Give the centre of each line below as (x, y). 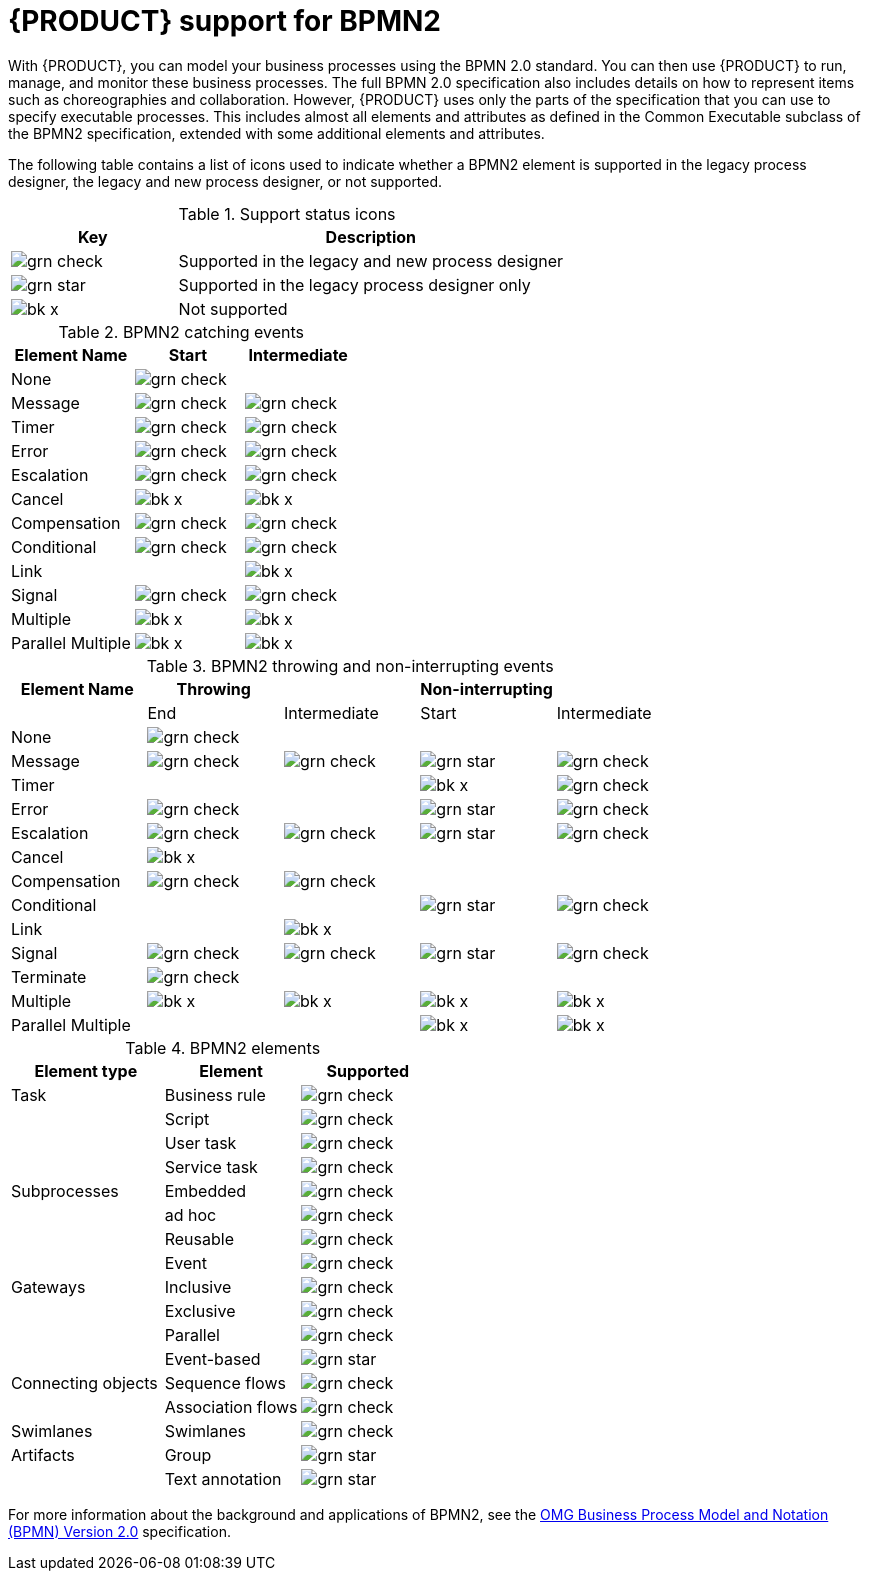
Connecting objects (84, 1382)
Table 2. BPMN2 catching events (181, 331)
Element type (86, 1070)
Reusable (199, 1238)
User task (200, 1142)
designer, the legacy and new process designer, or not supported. (225, 181)
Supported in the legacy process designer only (354, 284)
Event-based (212, 1358)
